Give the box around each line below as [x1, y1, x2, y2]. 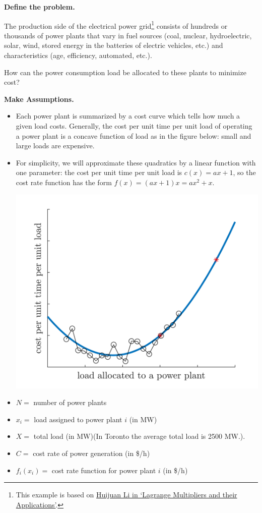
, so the [233, 167, 256, 178]
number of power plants [33, 397, 107, 408]
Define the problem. [4, 2, 75, 12]
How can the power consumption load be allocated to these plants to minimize [4, 67, 246, 77]
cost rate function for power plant [51, 465, 156, 475]
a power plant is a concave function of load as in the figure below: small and [16, 130, 251, 141]
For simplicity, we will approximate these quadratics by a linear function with [16, 157, 256, 167]
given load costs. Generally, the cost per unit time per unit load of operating [16, 121, 252, 131]
